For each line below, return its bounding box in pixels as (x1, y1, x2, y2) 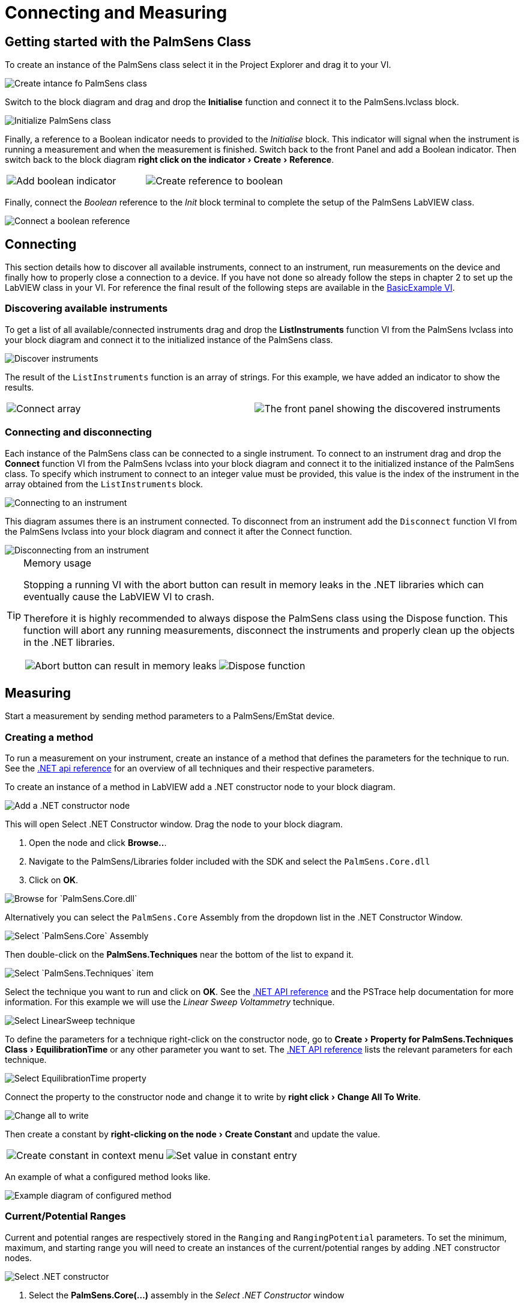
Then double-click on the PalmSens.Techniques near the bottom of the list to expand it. (5, 949, 354, 960)
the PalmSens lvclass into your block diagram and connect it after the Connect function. (5, 526, 352, 537)
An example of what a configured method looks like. (5, 1172, 211, 1182)
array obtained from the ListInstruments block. (5, 478, 203, 489)
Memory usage (23, 556, 92, 569)
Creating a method (5, 731, 94, 743)
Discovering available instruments (5, 302, 168, 315)
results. (5, 382, 34, 392)
